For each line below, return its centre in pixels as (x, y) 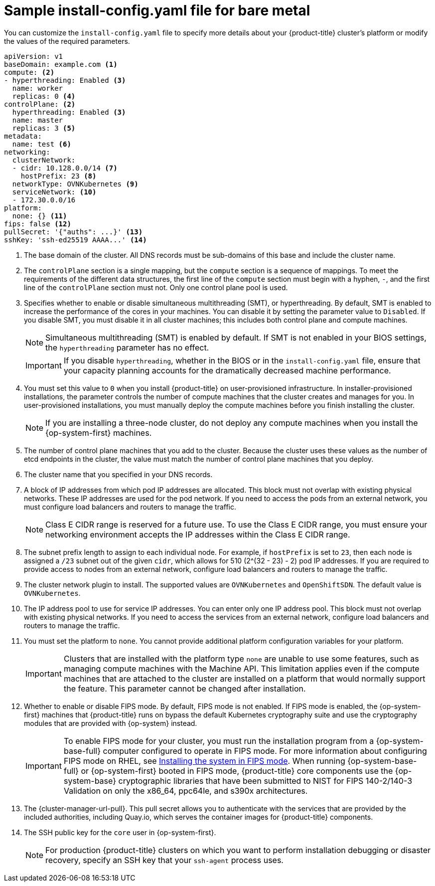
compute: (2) (29, 72)
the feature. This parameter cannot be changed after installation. (185, 688)
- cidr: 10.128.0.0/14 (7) (65, 168)
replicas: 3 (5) (44, 128)
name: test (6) (42, 144)
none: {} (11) (40, 216)
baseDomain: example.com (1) (61, 64)
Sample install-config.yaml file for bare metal (157, 10)
